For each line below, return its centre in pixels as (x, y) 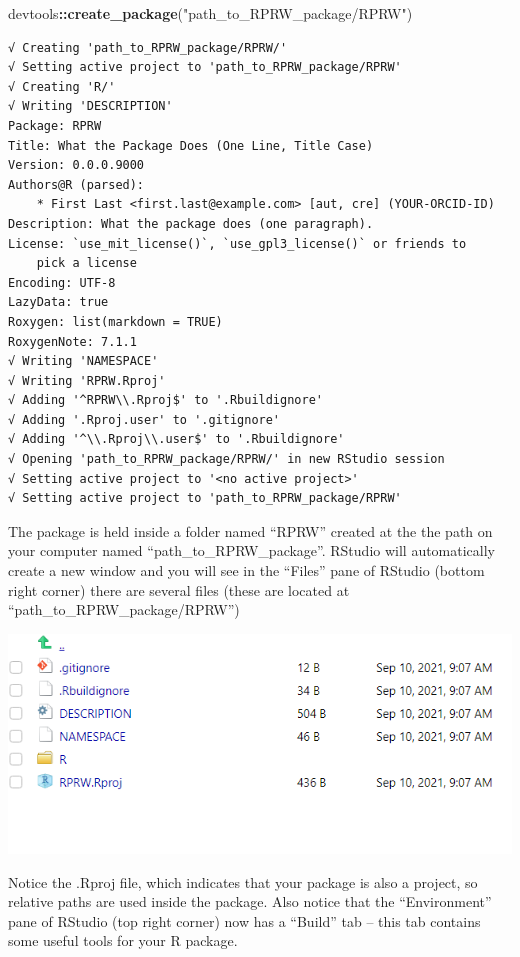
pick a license (86, 263)
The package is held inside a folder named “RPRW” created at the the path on (250, 530)
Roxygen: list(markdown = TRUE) (115, 321)
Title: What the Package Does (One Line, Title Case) (191, 145)
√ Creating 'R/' (62, 86)
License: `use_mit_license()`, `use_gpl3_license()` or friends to (237, 243)
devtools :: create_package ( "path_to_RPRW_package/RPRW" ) (210, 13)
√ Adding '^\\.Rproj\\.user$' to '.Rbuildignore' (176, 439)
